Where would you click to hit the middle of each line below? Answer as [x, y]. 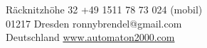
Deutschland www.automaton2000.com [90, 37]
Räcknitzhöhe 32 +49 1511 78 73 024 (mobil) [104, 9]
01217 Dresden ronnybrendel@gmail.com [94, 23]
